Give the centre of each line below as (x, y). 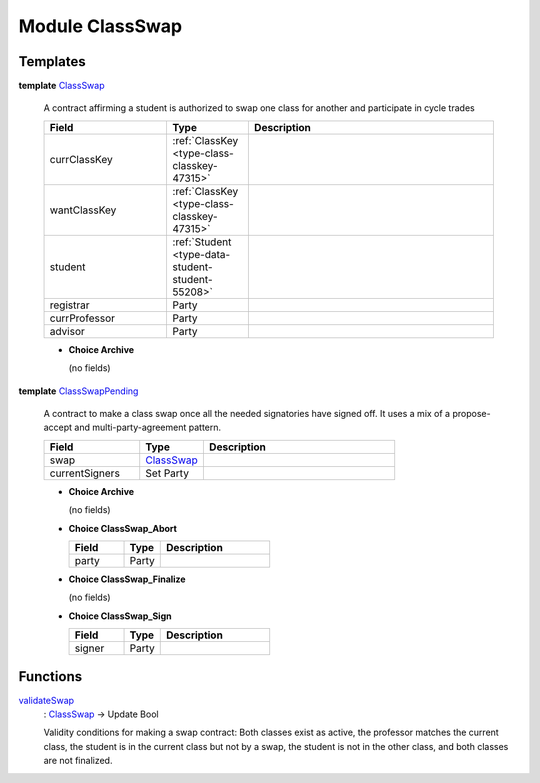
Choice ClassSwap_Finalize (127, 579)
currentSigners (84, 473)
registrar (69, 305)
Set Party (167, 473)
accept (58, 427)
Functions (50, 676)
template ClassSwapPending (78, 391)
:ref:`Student (202, 242)
